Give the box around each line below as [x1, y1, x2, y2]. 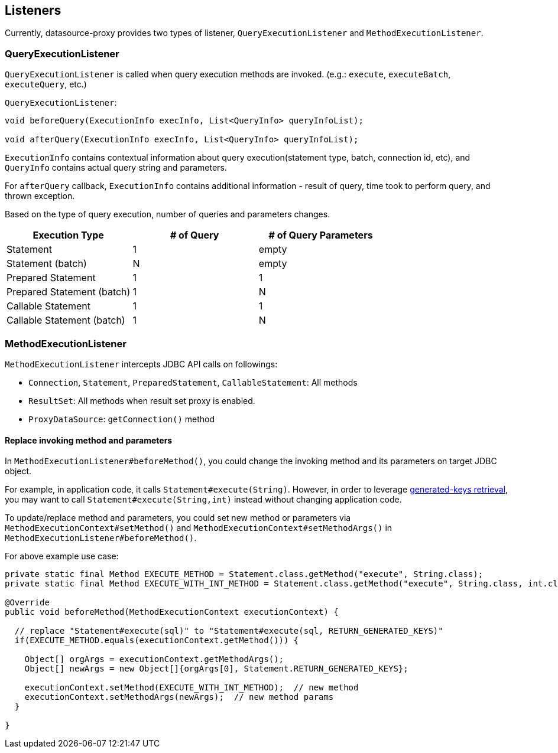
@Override [5, 598, 50, 608]
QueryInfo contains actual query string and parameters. [5, 162, 227, 173]
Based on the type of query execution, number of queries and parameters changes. [5, 209, 330, 220]
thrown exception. [5, 191, 75, 201]
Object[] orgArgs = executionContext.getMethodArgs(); [24, 654, 284, 664]
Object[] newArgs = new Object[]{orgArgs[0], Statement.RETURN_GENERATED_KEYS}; [24, 664, 408, 674]
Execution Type [33, 229, 104, 242]
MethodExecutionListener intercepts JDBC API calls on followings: [5, 358, 278, 369]
